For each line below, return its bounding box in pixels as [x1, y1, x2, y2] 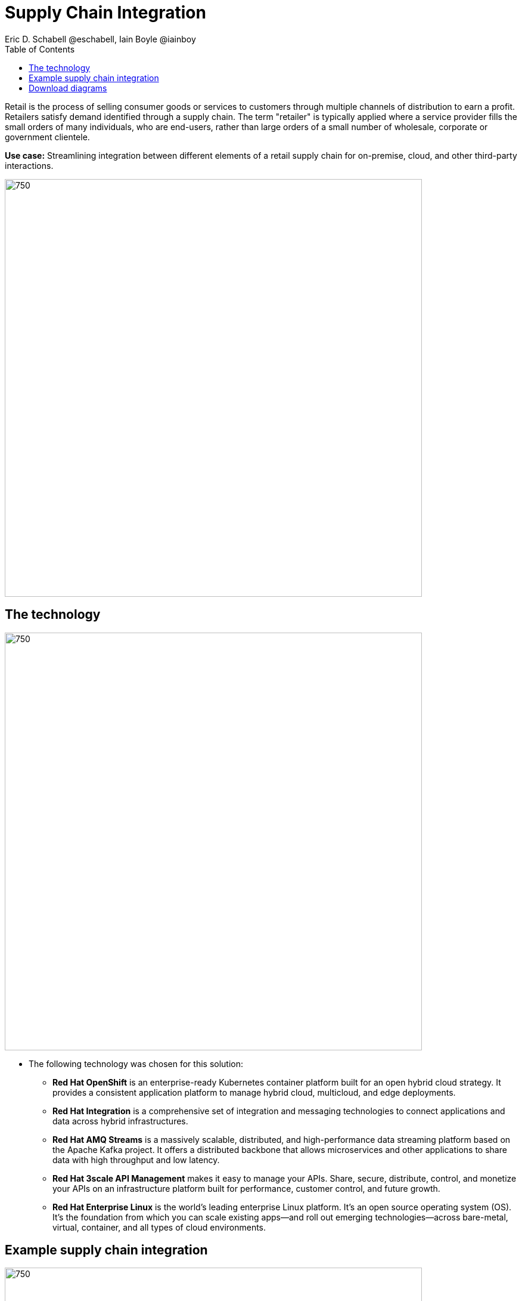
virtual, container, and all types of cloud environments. [52, 1222, 266, 1232]
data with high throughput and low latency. [52, 1154, 220, 1165]
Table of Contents [5, 44, 75, 54]
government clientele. [5, 131, 90, 142]
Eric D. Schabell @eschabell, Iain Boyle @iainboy [5, 33, 196, 44]
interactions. [5, 160, 54, 171]
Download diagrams [29, 82, 107, 93]
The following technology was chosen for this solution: [29, 1058, 244, 1069]
